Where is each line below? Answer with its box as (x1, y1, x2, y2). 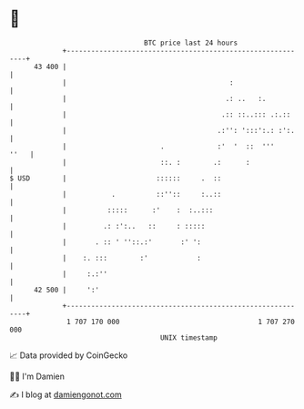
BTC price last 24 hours (144, 38, 238, 47)
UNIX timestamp (159, 332, 218, 343)
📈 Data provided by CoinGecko (9, 350, 128, 361)
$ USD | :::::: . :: (9, 173, 222, 183)
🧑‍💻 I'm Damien (9, 371, 66, 382)
